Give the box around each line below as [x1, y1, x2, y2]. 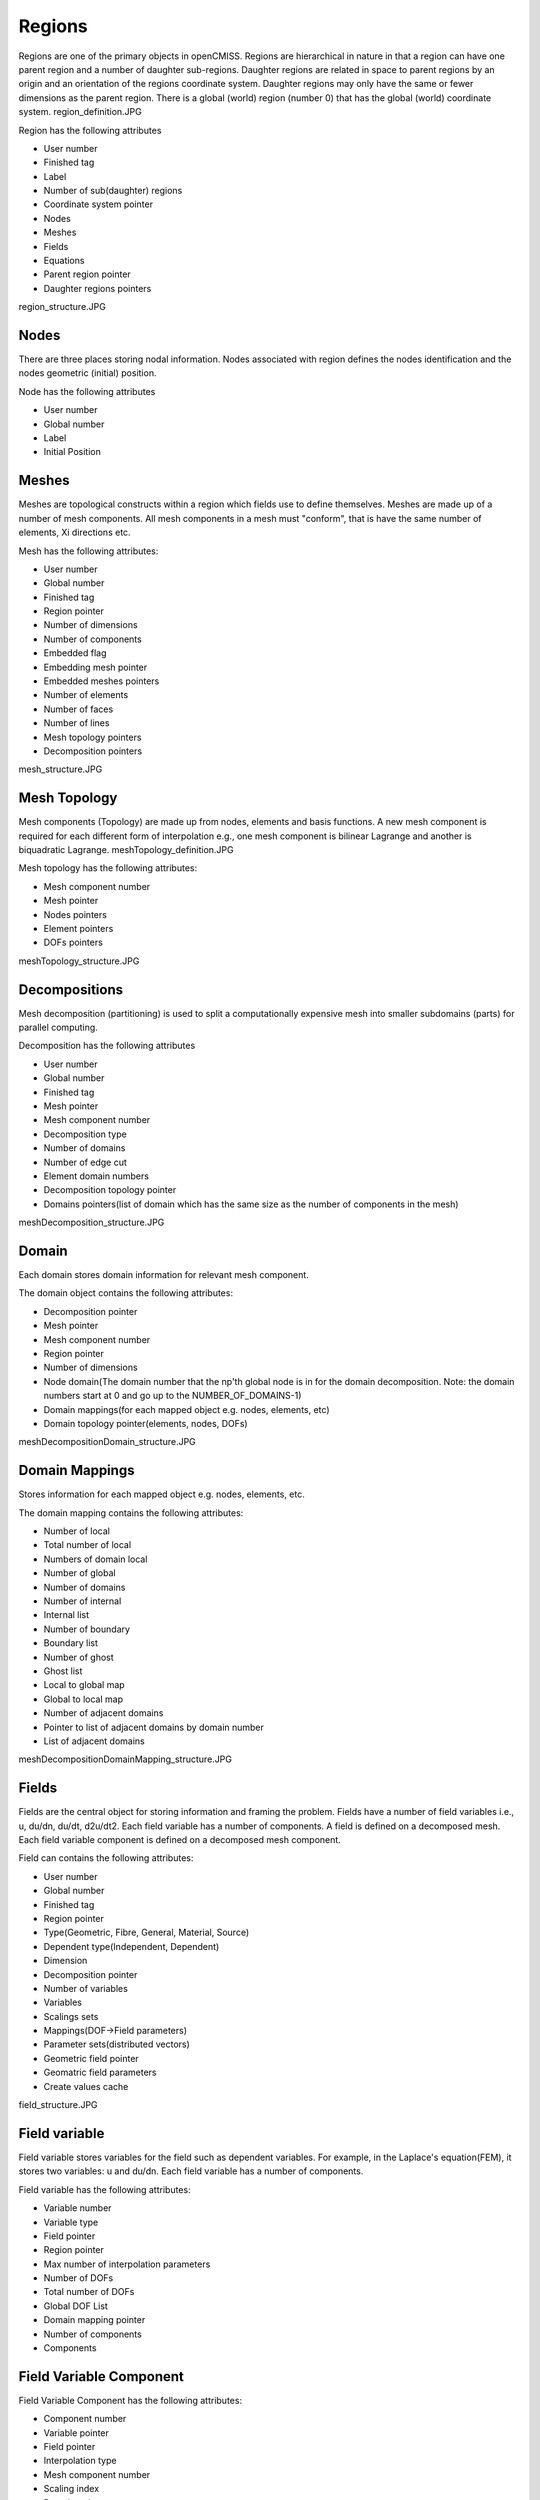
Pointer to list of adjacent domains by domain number [43, 1721, 265, 1733]
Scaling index [43, 2483, 100, 2495]
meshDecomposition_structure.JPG [18, 1216, 165, 1229]
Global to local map [43, 1693, 124, 1705]
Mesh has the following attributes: [18, 545, 159, 557]
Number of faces [43, 703, 114, 715]
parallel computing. [18, 1021, 99, 1034]
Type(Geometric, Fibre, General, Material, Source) [43, 1926, 250, 1939]
